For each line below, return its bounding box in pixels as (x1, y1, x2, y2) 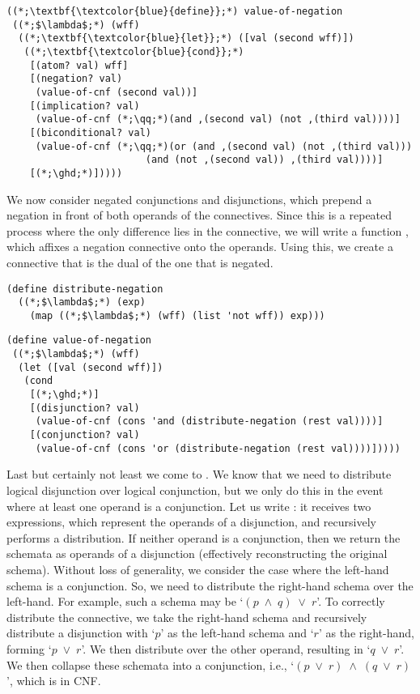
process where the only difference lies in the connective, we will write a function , (6, 222, 409, 239)
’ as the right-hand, (318, 624, 414, 641)
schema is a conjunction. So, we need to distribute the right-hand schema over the (6, 577, 414, 594)
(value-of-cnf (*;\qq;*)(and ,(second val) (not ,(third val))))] (35, 113, 401, 126)
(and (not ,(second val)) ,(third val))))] (145, 154, 384, 166)
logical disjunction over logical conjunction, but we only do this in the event (6, 481, 384, 498)
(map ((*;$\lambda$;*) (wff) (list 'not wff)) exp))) (29, 309, 325, 321)
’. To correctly (316, 593, 385, 610)
